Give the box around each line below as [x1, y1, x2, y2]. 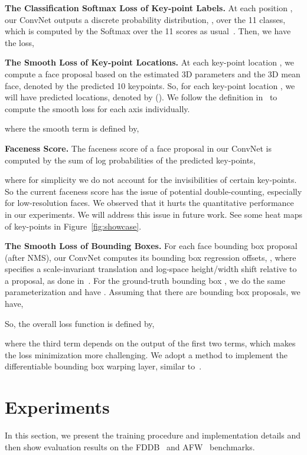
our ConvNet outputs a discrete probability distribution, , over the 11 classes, [5, 13, 286, 25]
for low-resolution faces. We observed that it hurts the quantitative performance [5, 197, 294, 209]
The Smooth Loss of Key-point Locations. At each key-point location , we [5, 56, 295, 68]
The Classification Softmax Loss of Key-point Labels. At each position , [5, 2, 293, 14]
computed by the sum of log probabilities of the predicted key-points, [5, 153, 256, 166]
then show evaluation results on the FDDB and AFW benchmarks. [5, 440, 255, 453]
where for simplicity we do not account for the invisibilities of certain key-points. [5, 174, 297, 186]
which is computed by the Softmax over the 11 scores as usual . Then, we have [5, 25, 291, 37]
